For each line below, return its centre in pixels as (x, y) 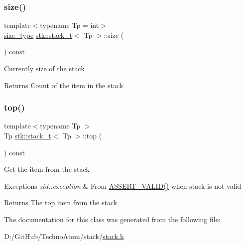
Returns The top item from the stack (61, 202)
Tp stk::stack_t (28, 135)
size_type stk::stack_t (38, 35)
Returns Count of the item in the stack (64, 85)
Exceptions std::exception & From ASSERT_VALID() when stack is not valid (123, 185)
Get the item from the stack (47, 169)
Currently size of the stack (44, 68)
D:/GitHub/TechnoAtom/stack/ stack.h (64, 236)
